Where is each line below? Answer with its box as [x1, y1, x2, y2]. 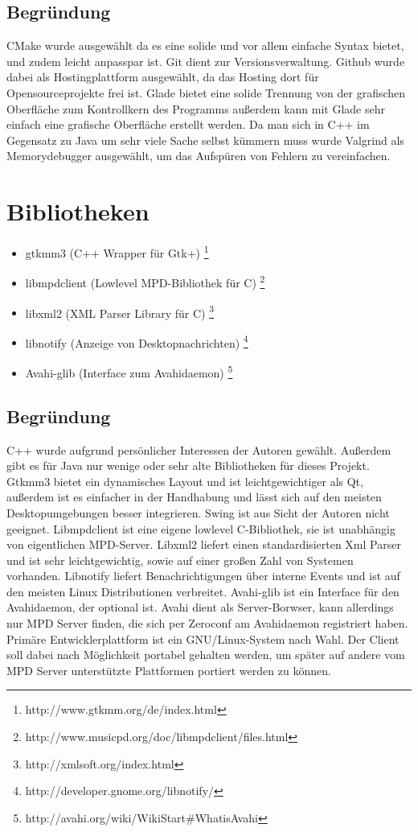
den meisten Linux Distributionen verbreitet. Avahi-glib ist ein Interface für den [6, 583, 400, 599]
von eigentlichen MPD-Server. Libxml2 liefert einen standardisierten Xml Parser [6, 536, 401, 553]
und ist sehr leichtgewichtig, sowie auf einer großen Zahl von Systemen [6, 551, 354, 568]
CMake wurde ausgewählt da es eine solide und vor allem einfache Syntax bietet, [6, 37, 404, 54]
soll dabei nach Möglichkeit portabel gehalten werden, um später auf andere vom [6, 646, 405, 663]
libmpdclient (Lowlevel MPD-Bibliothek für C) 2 [25, 272, 265, 290]
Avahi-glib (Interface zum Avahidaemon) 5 [25, 362, 233, 381]
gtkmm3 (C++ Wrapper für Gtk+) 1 [25, 242, 209, 261]
